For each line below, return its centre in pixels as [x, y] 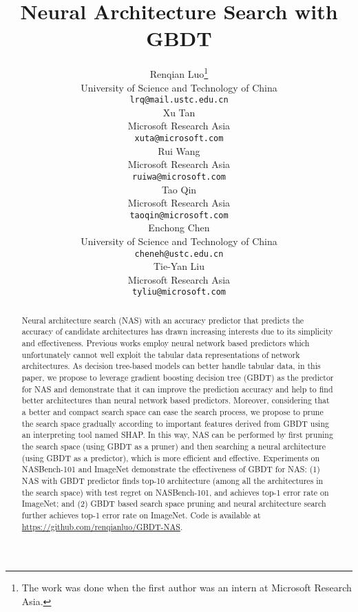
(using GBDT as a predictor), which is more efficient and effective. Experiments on [171, 457]
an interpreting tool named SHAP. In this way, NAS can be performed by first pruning [177, 435]
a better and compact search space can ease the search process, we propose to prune [172, 412]
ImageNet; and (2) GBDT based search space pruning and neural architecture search [174, 504]
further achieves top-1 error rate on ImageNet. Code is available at [141, 515]
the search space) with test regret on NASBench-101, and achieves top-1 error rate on [175, 492]
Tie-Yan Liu [179, 266]
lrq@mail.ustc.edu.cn [179, 100]
